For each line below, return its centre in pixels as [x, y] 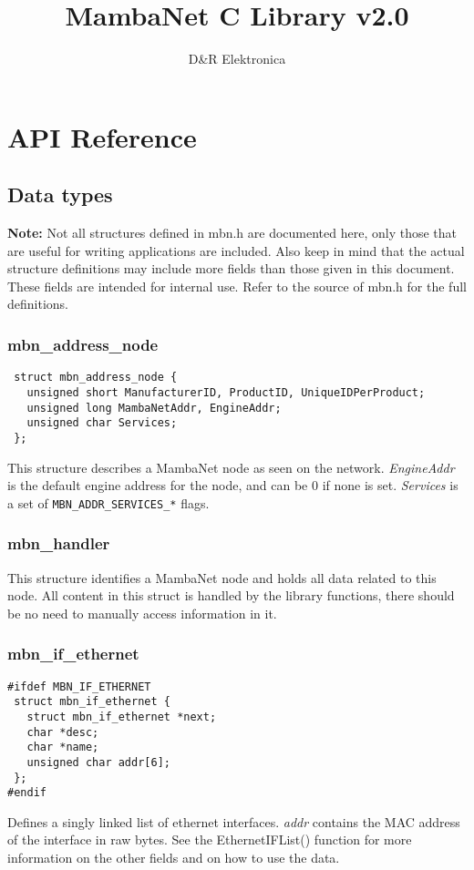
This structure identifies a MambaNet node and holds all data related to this [222, 577]
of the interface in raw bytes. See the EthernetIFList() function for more [210, 839]
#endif [27, 793]
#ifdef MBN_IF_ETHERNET [79, 686]
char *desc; [63, 732]
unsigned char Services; [102, 423]
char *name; [63, 747]
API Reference [102, 136]
